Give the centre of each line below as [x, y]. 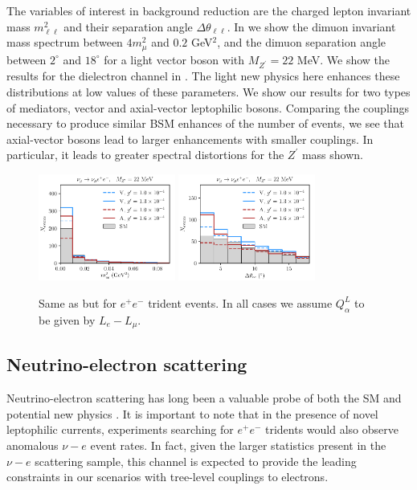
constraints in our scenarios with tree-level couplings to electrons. [168, 477]
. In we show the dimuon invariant [311, 26]
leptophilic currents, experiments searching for [120, 429]
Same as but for [78, 302]
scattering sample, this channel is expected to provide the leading [196, 461]
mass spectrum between [65, 42]
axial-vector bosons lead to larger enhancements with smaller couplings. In [190, 139]
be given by [67, 319]
